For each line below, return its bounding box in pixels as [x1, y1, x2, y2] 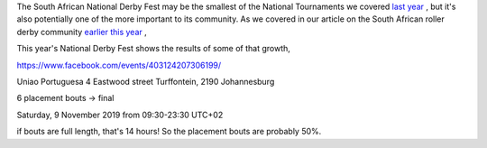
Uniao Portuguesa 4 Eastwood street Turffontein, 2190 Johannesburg [16, 76, 275, 87]
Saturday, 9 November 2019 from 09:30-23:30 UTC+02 [16, 109, 224, 120]
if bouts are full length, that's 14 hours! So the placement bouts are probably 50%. [16, 126, 322, 137]
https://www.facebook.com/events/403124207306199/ [16, 60, 222, 70]
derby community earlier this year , [16, 26, 148, 37]
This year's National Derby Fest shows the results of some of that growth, [16, 43, 290, 54]
